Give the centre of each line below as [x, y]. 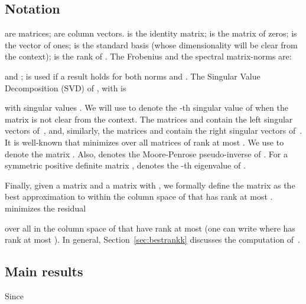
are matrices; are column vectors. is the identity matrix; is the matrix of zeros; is [151, 33]
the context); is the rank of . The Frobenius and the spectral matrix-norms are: [148, 56]
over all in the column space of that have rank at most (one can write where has [150, 228]
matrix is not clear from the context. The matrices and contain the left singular [149, 119]
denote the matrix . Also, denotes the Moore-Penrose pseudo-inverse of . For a [146, 153]
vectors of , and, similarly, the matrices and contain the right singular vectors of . [154, 130]
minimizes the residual [45, 208]
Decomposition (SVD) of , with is [66, 87]
